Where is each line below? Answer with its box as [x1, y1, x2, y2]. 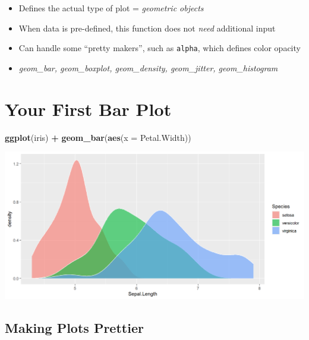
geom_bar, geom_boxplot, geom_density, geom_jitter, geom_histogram [18, 61, 278, 74]
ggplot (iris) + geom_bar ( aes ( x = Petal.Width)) [5, 131, 191, 143]
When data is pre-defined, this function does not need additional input [18, 21, 276, 34]
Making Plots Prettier [5, 318, 144, 336]
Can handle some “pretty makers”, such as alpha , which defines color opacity [18, 42, 301, 54]
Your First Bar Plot [5, 96, 172, 121]
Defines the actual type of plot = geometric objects [18, 2, 204, 14]
